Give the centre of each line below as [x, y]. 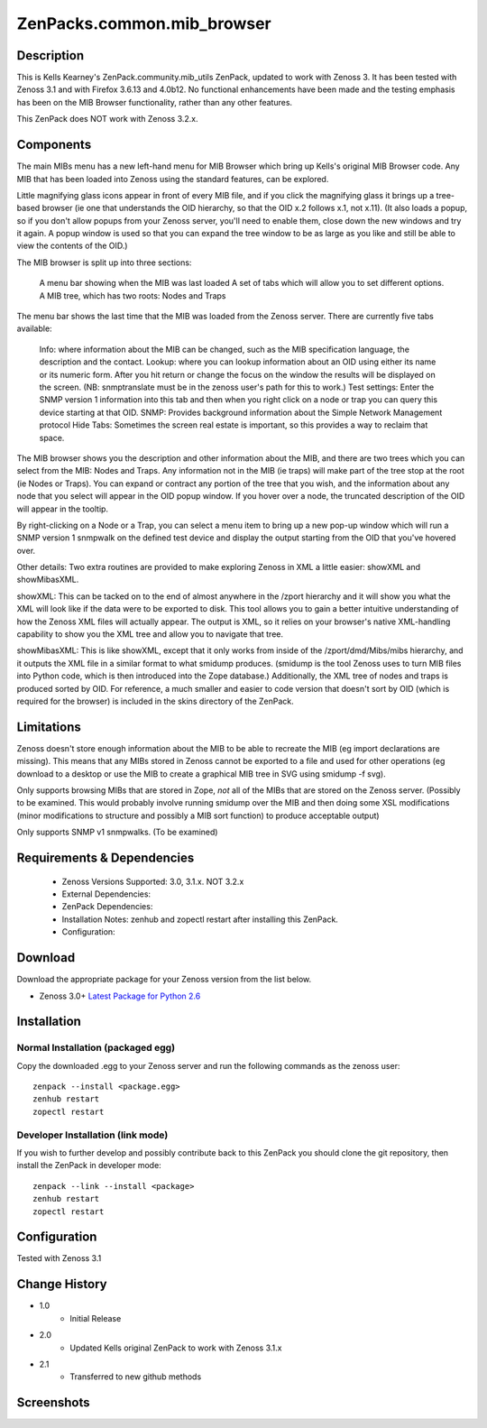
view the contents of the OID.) [72, 246]
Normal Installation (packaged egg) [96, 1048]
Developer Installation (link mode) [92, 1135]
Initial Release [96, 1318]
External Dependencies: [106, 894]
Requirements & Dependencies [106, 858]
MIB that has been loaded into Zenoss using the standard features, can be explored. [173, 179]
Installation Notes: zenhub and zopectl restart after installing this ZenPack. [200, 919]
